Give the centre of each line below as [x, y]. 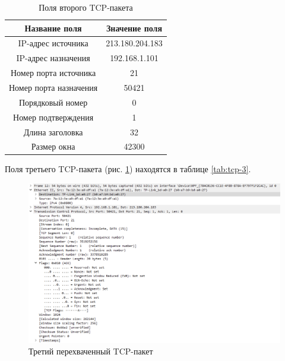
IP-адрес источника [53, 43]
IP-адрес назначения [53, 58]
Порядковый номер [53, 102]
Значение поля [134, 28]
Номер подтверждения [53, 117]
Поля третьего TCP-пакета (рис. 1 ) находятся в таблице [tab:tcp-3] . [128, 169]
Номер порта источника [53, 73]
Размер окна [53, 146]
